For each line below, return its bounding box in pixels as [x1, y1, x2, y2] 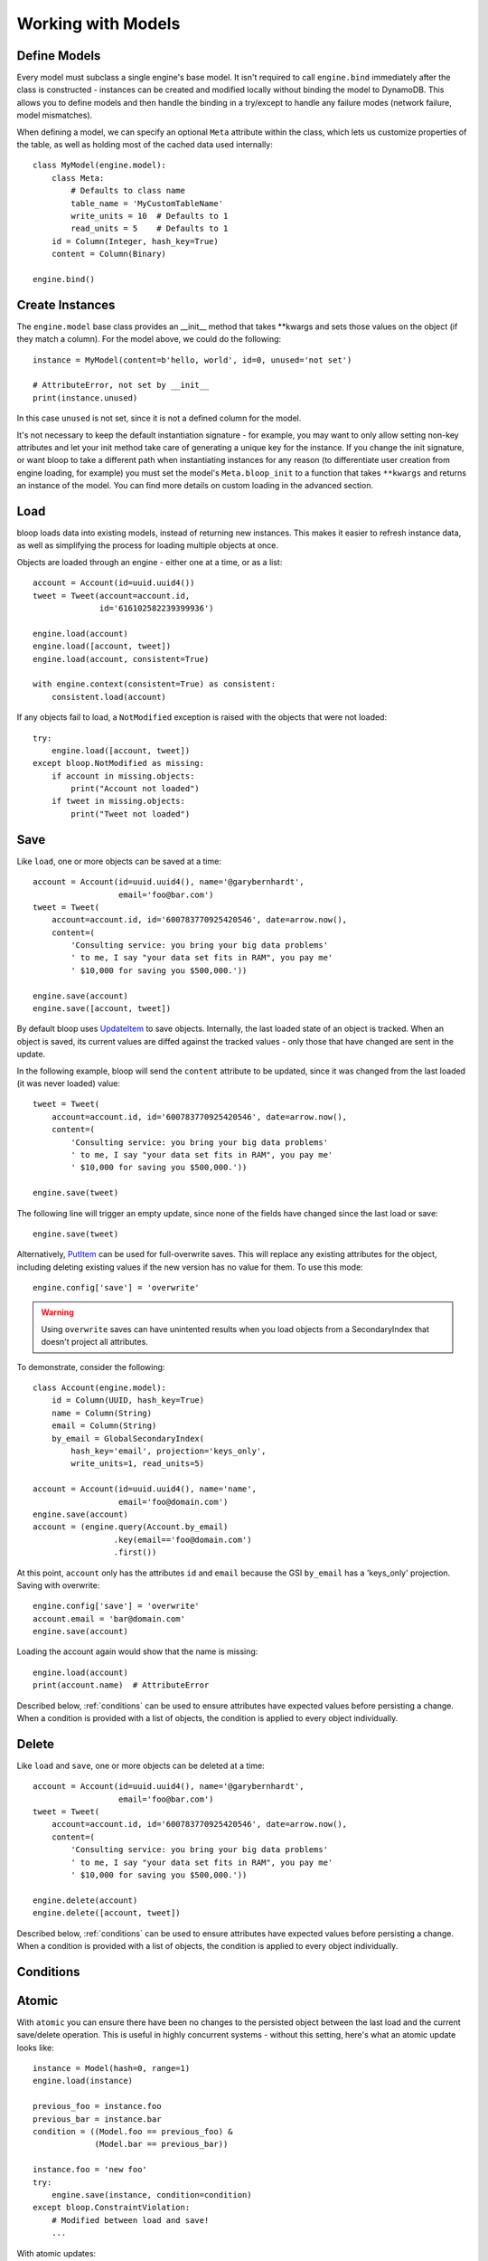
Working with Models [16, 14, 181, 33]
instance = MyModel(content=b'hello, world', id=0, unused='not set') [33, 355, 352, 365]
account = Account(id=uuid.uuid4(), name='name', [33, 1484, 258, 1494]
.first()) [113, 1547, 157, 1557]
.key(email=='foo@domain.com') [113, 1534, 252, 1545]
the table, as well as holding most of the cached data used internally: [16, 139, 273, 150]
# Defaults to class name [70, 185, 185, 196]
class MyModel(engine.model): [33, 160, 167, 171]
